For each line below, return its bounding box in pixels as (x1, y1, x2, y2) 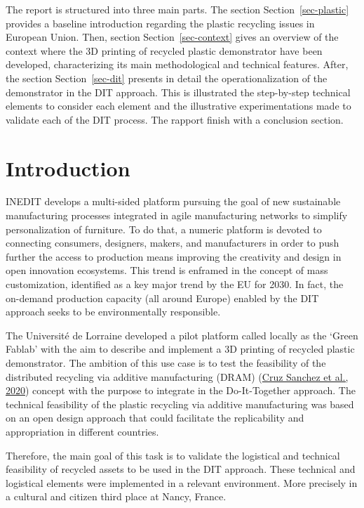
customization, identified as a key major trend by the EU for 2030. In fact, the (6, 277, 344, 292)
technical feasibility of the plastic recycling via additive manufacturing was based (6, 396, 354, 411)
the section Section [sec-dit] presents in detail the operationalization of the (6, 70, 328, 85)
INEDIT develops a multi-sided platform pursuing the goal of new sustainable (6, 194, 341, 209)
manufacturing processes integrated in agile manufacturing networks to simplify (6, 208, 348, 223)
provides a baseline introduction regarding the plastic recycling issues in (6, 15, 315, 30)
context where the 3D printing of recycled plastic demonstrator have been (6, 43, 323, 58)
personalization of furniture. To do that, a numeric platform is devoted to (6, 221, 322, 236)
